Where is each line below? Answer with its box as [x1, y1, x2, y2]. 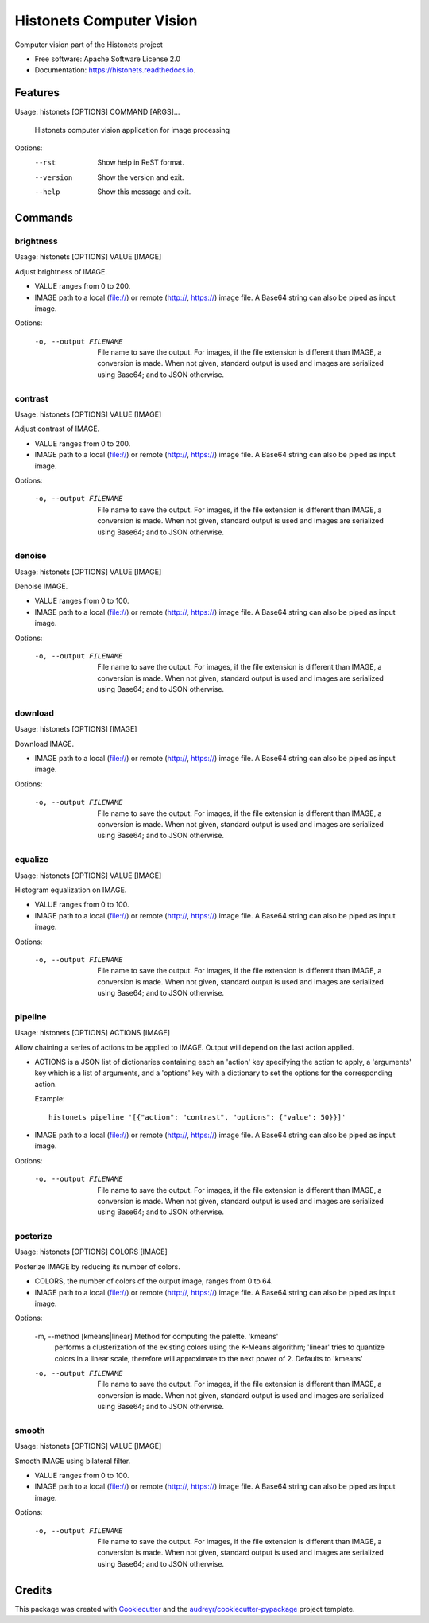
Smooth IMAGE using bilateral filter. [14, 1456, 131, 1466]
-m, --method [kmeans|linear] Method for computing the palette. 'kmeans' [34, 1331, 279, 1341]
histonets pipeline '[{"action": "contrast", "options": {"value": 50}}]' [48, 1112, 346, 1121]
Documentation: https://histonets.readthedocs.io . [34, 65, 196, 75]
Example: [34, 1094, 65, 1104]
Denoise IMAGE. [14, 581, 68, 592]
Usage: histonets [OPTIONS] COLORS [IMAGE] [14, 1247, 168, 1256]
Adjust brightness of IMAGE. [14, 266, 107, 276]
